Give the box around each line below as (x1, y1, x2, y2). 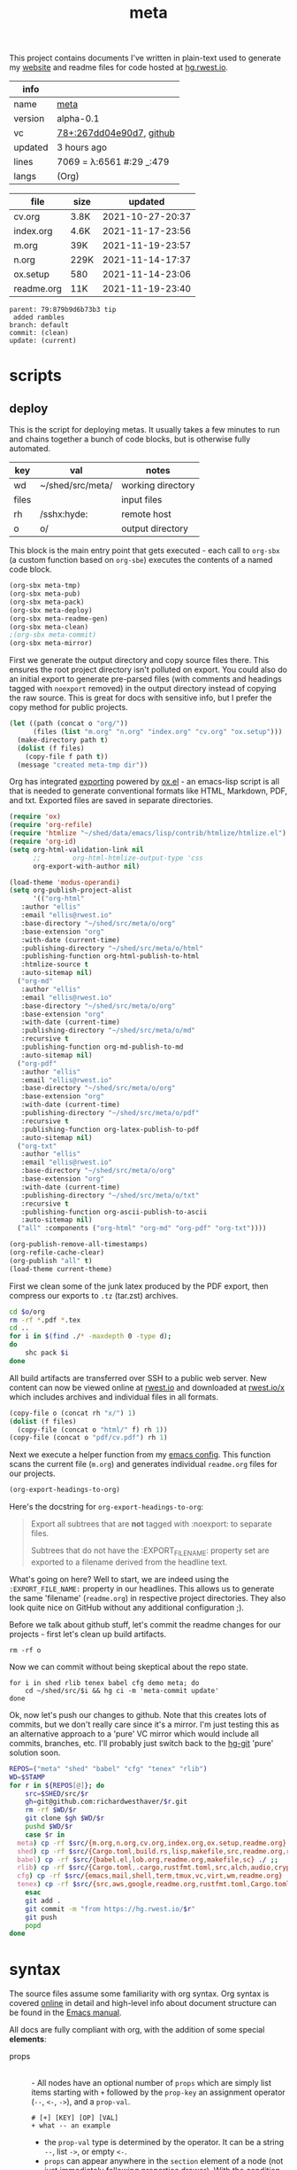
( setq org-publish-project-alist (9, 886, 133, 895)
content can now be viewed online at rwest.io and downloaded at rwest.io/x (9, 1382, 286, 1393)
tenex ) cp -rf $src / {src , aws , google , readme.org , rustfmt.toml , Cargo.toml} (17, 1880, 294, 1889)
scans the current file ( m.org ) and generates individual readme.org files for (9, 1459, 278, 1470)
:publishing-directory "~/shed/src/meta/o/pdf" (20, 1109, 200, 1118)
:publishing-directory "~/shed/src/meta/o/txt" (20, 1190, 200, 1199)
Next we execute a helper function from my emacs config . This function (9, 1449, 271, 1460)
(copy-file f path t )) (25, 752, 109, 761)
